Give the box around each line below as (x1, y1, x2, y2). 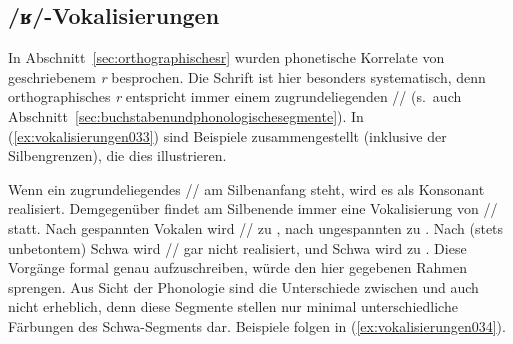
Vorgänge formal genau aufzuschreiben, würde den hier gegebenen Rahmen (8, 257, 467, 278)
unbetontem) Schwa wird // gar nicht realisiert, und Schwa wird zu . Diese (8, 237, 467, 258)
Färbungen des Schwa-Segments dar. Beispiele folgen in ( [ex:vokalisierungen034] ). (8, 315, 506, 336)
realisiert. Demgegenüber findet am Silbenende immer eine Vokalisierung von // (8, 198, 498, 219)
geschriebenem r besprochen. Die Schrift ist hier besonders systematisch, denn (8, 66, 486, 87)
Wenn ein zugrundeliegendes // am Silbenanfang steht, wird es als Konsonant (8, 178, 485, 199)
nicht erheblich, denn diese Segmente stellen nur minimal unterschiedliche (8, 296, 458, 317)
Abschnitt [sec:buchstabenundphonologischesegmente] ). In (8, 105, 364, 126)
